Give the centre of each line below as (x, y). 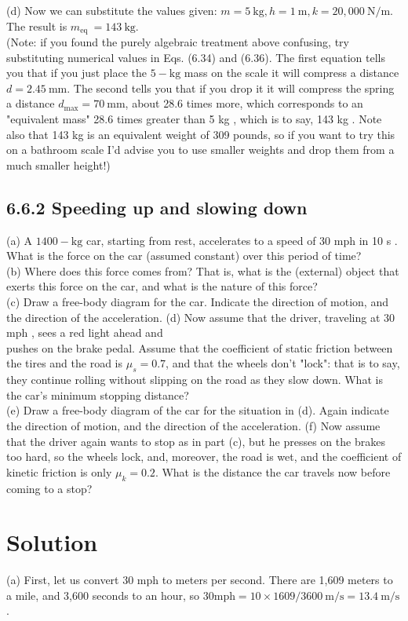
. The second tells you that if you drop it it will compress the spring (231, 88)
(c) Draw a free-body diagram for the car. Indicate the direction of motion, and (197, 301)
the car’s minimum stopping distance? (98, 395)
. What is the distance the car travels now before (273, 471)
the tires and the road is (65, 363)
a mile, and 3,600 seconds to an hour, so (103, 595)
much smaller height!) (58, 164)
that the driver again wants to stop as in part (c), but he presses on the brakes (196, 441)
